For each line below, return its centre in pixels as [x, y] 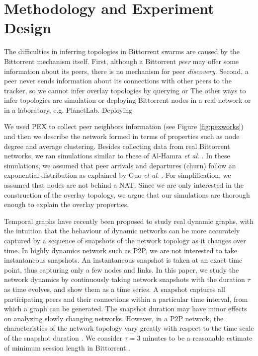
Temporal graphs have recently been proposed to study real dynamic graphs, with [129, 221]
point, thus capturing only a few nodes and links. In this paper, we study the [122, 269]
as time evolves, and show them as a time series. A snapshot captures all [115, 289]
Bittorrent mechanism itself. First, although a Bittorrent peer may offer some [122, 61]
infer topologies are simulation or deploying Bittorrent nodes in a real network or [128, 100]
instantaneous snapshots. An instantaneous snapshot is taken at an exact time [123, 260]
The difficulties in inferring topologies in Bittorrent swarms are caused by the [122, 51]
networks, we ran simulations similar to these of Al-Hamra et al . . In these [117, 156]
